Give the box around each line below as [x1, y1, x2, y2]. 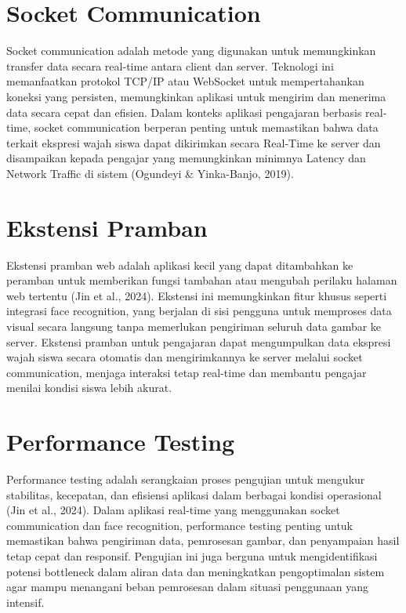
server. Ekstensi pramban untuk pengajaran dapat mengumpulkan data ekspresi [6, 333, 391, 350]
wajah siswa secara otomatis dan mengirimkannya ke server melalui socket [6, 349, 363, 365]
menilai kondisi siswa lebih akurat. [6, 379, 172, 396]
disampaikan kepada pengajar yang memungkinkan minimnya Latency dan [6, 150, 366, 166]
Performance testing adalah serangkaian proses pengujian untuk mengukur [6, 471, 365, 488]
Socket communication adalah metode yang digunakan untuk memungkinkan [6, 42, 376, 59]
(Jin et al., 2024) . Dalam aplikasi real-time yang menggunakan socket [6, 502, 340, 518]
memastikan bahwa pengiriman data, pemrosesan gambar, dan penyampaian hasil [6, 532, 400, 549]
